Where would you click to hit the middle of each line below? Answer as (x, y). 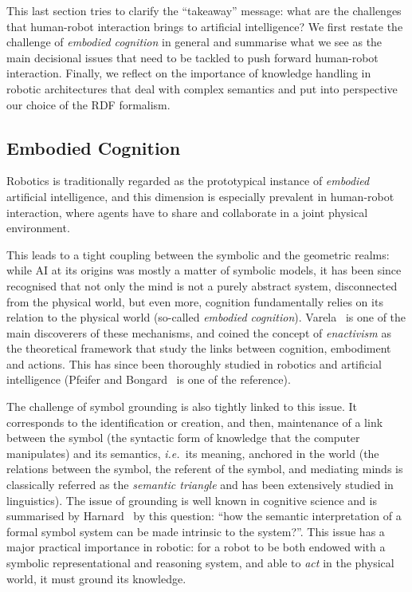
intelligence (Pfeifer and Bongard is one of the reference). (149, 379)
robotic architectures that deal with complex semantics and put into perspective (202, 88)
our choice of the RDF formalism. (88, 104)
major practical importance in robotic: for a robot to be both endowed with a (196, 547)
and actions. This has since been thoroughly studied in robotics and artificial (194, 363)
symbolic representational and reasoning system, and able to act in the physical (200, 563)
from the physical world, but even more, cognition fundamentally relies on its (195, 301)
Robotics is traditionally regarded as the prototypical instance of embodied (188, 181)
